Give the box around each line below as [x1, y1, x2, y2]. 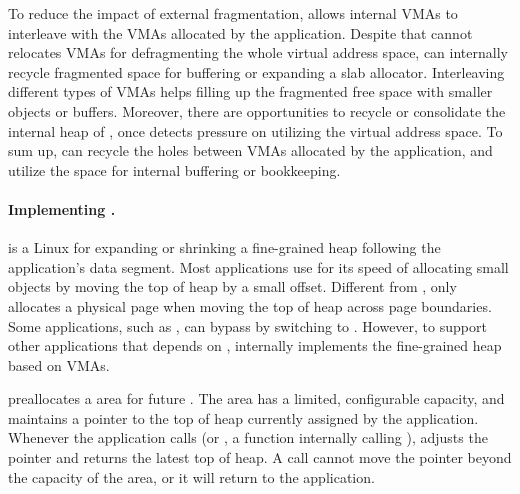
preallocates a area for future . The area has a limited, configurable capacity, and [8, 388, 505, 409]
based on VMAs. [8, 354, 110, 375]
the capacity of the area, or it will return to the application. [8, 466, 375, 487]
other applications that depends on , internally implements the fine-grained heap [8, 335, 502, 356]
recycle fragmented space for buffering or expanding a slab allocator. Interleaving [8, 61, 505, 82]
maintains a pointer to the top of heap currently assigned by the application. [8, 407, 479, 428]
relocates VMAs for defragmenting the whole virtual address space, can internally [8, 42, 508, 63]
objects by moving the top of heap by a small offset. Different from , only [8, 276, 457, 297]
